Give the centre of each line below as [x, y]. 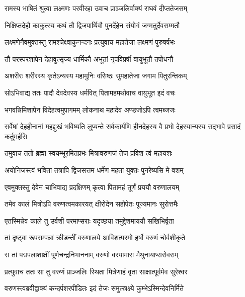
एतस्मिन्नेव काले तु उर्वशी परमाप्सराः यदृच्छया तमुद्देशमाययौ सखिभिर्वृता [89, 220]
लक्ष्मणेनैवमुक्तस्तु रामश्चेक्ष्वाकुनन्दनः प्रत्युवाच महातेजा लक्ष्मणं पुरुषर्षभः [90, 42]
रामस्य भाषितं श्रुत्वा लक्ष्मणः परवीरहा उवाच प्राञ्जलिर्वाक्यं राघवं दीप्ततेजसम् [96, 8]
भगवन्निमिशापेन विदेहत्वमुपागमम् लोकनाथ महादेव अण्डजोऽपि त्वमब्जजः [90, 109]
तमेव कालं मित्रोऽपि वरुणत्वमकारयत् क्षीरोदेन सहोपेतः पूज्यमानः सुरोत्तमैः [92, 204]
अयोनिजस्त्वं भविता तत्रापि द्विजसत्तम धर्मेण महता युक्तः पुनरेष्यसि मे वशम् [94, 170]
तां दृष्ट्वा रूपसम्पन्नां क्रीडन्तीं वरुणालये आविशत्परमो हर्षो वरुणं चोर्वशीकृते [95, 237]
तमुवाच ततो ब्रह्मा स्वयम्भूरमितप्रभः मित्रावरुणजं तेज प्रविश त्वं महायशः [89, 153]
